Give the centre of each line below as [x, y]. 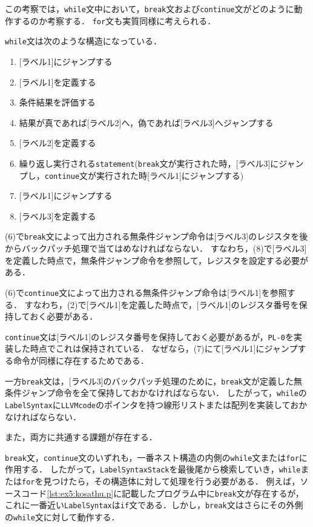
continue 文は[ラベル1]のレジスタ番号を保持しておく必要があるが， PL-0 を [150, 336]
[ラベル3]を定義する [58, 216]
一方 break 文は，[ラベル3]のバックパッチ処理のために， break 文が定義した [149, 381]
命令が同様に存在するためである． [81, 360]
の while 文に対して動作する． [62, 517]
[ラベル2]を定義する [58, 143]
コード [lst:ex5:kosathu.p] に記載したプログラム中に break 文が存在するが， [163, 493]
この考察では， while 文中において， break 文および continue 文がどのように [150, 8]
